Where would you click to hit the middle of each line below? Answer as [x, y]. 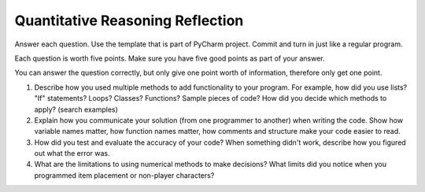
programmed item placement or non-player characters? [124, 175]
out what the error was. [72, 153]
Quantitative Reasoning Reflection [129, 20]
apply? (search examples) [76, 109]
